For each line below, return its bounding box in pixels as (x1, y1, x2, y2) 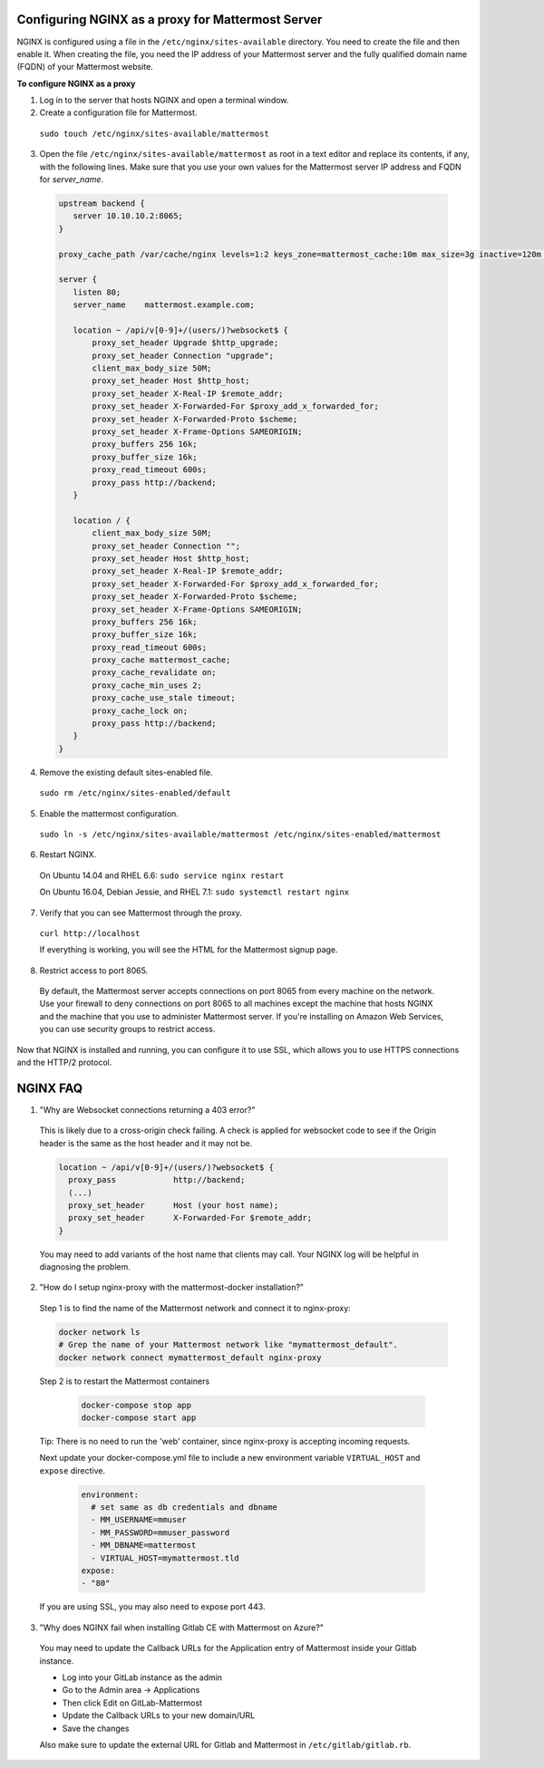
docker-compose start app (81, 1412, 197, 1423)
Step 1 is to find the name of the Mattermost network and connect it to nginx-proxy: (39, 1302, 351, 1313)
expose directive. (39, 1464, 106, 1476)
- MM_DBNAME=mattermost (91, 1541, 197, 1551)
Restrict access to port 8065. (39, 965, 149, 976)
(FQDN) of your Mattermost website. (16, 62, 153, 72)
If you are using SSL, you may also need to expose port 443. (39, 1601, 266, 1612)
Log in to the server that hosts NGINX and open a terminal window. (39, 95, 289, 106)
